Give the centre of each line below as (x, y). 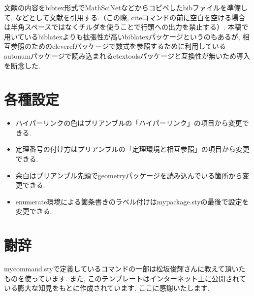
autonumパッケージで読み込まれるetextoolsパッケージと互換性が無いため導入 (127, 55)
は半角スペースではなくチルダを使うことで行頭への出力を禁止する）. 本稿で (126, 27)
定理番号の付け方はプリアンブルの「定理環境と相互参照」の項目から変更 (132, 149)
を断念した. (22, 65)
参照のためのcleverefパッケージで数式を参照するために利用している (118, 46)
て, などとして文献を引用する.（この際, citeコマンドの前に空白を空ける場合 (125, 17)
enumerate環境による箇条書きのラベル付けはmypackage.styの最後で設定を (132, 201)
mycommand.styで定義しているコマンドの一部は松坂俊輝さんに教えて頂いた (125, 269)
